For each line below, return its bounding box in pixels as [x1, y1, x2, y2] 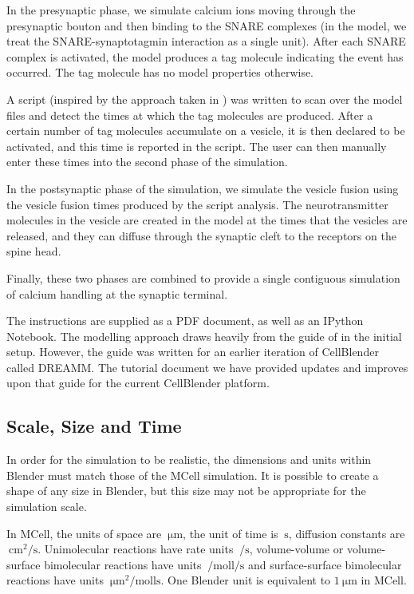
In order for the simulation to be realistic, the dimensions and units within [6, 451, 372, 468]
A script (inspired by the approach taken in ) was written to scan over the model [6, 90, 403, 107]
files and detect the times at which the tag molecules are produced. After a [6, 106, 373, 123]
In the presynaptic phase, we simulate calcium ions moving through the [6, 2, 356, 18]
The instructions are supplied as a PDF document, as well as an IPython [6, 312, 364, 329]
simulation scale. [6, 498, 87, 515]
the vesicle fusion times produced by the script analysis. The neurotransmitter [6, 196, 388, 212]
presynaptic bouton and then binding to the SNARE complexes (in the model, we [6, 17, 407, 34]
